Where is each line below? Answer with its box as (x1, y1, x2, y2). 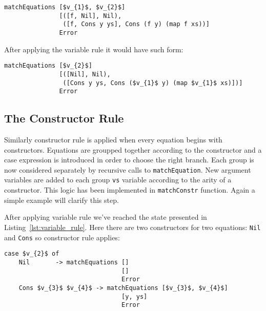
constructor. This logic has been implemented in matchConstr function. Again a (4, 184, 255, 195)
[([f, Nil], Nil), (59, 12, 122, 19)
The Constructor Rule (4, 110, 124, 126)
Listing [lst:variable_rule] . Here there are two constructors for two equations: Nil (4, 221, 261, 232)
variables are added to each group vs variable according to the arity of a (4, 174, 232, 185)
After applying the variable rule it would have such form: (4, 44, 183, 54)
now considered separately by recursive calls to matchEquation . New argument (4, 164, 251, 175)
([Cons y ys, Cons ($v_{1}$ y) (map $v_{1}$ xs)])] (63, 79, 243, 87)
